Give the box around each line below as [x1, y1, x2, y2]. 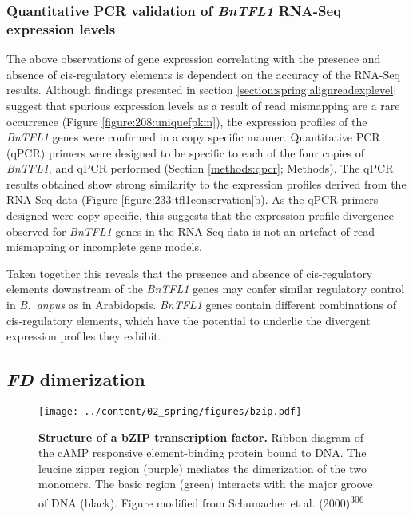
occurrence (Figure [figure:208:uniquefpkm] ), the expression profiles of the [6, 113, 367, 129]
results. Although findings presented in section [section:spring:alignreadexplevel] [6, 82, 397, 98]
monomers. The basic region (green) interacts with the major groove [38, 475, 373, 492]
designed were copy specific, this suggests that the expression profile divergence [6, 207, 394, 224]
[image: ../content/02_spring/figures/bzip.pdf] [38, 406, 302, 418]
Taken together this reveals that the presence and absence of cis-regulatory [6, 264, 373, 281]
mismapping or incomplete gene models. [6, 238, 202, 255]
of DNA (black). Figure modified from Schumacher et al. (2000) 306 [38, 492, 364, 511]
